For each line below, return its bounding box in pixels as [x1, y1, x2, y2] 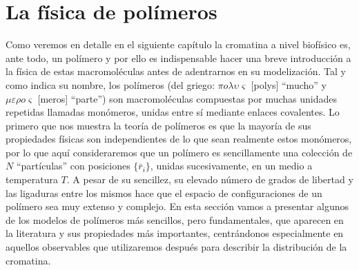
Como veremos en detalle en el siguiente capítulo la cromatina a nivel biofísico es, [6, 37, 351, 52]
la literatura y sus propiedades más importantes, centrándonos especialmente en [6, 226, 344, 240]
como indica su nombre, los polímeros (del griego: [6, 77, 215, 92]
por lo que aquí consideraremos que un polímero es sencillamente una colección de [6, 145, 353, 159]
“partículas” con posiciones [16, 158, 130, 173]
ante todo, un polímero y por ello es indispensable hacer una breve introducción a [6, 50, 351, 65]
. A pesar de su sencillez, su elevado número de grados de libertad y [66, 172, 353, 187]
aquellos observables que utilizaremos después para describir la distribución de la [6, 240, 347, 254]
